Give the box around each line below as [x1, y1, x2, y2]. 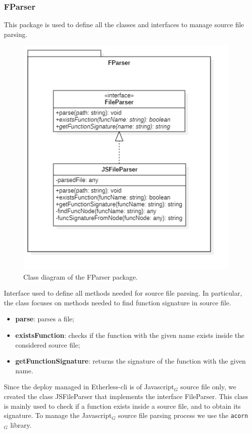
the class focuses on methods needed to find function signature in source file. [4, 297, 231, 307]
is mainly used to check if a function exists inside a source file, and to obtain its [4, 400, 241, 411]
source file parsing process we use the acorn [118, 410, 248, 420]
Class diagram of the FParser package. [23, 271, 138, 282]
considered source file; [15, 339, 80, 350]
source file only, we [180, 382, 236, 392]
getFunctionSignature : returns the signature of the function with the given [15, 356, 246, 366]
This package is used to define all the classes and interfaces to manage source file [4, 19, 244, 30]
